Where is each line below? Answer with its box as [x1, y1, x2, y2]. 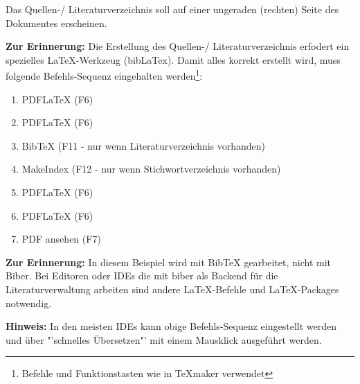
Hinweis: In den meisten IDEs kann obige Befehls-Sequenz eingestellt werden [6, 319, 336, 333]
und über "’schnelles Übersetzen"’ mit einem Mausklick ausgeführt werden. [6, 332, 322, 347]
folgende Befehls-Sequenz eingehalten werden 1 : [6, 67, 203, 83]
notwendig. [6, 295, 52, 310]
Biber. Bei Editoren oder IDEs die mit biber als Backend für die [6, 268, 278, 283]
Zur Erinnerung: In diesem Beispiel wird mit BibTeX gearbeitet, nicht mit [6, 254, 332, 269]
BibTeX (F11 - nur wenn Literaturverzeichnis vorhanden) [21, 138, 266, 152]
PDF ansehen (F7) [21, 232, 101, 246]
